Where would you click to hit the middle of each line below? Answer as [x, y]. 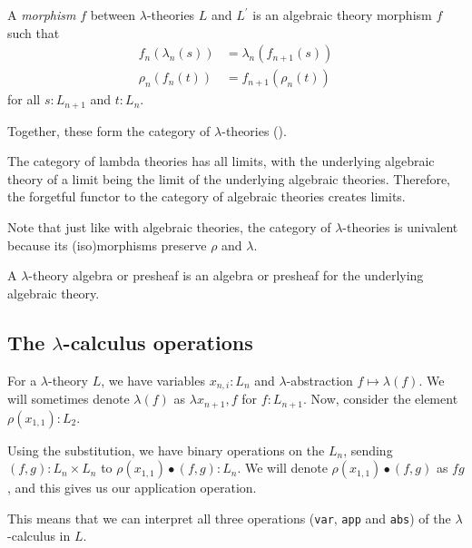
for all [24, 99]
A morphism [42, 15]
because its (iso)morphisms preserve [107, 245]
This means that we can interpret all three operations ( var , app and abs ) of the [229, 518]
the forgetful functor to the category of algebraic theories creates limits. [206, 196]
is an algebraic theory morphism [342, 15]
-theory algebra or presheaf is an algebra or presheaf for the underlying [226, 275]
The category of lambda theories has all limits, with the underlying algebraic [221, 161]
